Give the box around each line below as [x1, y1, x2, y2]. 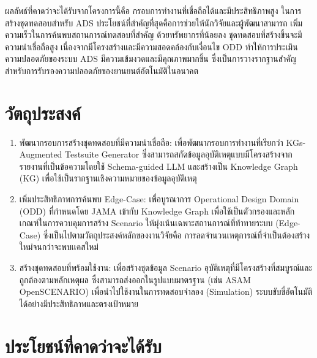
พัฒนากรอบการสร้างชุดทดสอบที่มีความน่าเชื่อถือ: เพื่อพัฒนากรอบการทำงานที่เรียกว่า [19, 135, 283, 148]
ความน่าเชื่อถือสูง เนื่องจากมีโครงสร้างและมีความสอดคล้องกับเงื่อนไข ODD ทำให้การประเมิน [5, 40, 298, 53]
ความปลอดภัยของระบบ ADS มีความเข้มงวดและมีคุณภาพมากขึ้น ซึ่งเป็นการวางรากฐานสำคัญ [5, 52, 297, 65]
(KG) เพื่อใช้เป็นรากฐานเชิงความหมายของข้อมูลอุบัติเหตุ [19, 172, 197, 185]
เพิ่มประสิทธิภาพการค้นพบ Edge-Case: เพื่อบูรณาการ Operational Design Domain [19, 192, 299, 205]
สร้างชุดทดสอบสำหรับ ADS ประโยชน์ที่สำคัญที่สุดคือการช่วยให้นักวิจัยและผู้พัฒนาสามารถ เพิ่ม [5, 16, 303, 29]
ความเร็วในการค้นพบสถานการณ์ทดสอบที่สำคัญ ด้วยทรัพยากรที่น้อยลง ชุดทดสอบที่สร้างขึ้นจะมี [5, 28, 302, 41]
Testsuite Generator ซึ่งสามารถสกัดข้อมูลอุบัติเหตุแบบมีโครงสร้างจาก [65, 148, 293, 161]
